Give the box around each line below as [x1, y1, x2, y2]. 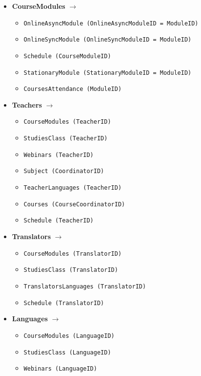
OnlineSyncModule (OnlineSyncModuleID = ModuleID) [23, 36, 192, 44]
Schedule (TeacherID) [23, 217, 94, 224]
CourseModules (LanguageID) [23, 332, 115, 339]
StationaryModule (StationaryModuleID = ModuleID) [23, 69, 192, 76]
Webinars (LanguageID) [23, 365, 97, 373]
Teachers [12, 99, 42, 110]
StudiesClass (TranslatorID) [23, 266, 118, 274]
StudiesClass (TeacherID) [23, 135, 108, 142]
